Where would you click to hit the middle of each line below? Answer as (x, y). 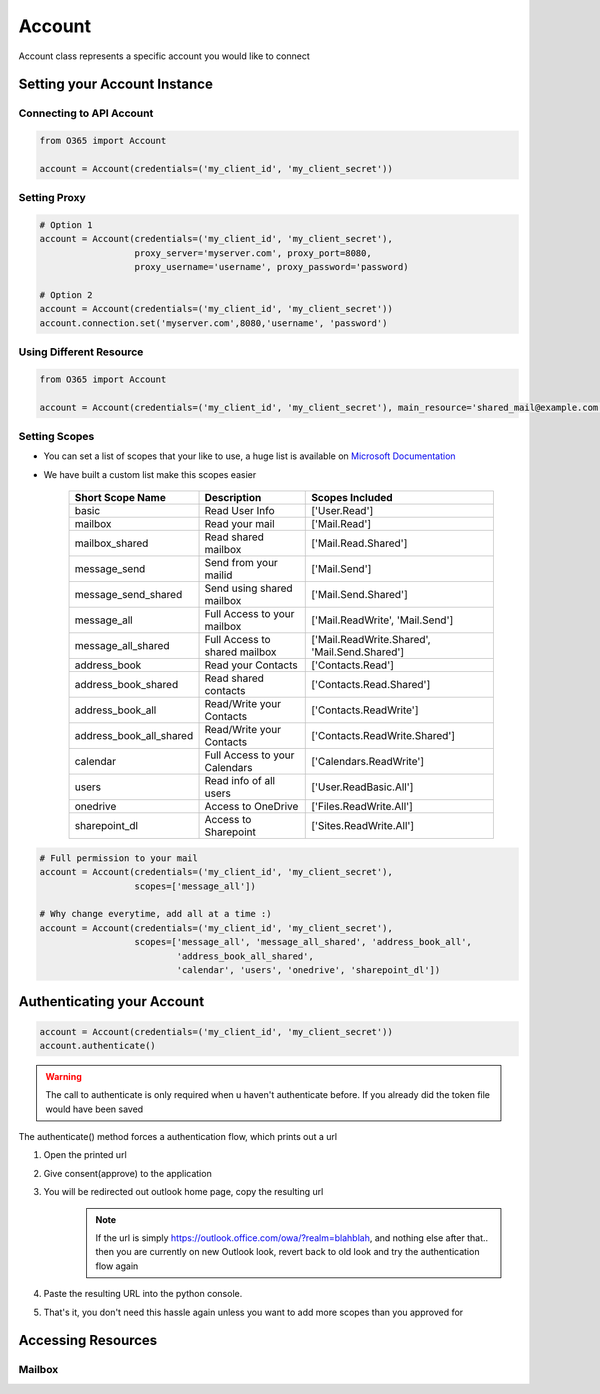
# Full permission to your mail (119, 858)
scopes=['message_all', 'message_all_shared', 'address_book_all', (303, 942)
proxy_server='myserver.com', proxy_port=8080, (253, 253)
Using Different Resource (81, 352)
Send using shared (249, 588)
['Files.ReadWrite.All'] (362, 807)
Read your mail (239, 524)
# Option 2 (66, 294)
